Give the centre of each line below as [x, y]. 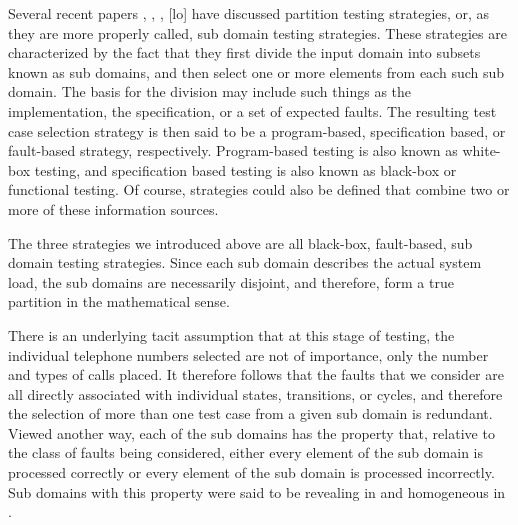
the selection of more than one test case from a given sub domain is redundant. [250, 413]
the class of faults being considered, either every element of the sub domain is [245, 452]
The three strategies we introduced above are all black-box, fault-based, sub [240, 242]
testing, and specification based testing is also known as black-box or [245, 169]
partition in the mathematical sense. [119, 301]
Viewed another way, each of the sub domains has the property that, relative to [251, 432]
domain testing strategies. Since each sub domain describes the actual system [245, 262]
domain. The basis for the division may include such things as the [210, 91]
